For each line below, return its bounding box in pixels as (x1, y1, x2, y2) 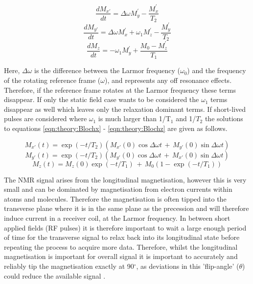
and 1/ (176, 113, 196, 124)
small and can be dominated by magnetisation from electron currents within (4, 184, 232, 194)
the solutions (205, 113, 243, 124)
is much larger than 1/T (98, 113, 171, 124)
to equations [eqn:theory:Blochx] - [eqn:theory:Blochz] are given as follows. (4, 123, 228, 133)
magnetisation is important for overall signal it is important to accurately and (4, 251, 238, 261)
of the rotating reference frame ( (4, 75, 101, 85)
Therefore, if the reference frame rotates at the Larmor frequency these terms (4, 84, 236, 95)
